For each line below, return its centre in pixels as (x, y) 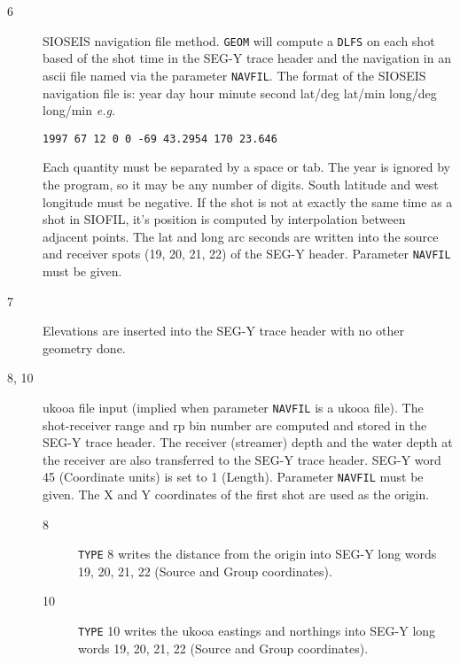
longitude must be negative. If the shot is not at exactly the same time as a (248, 201)
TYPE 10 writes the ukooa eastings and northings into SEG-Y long (257, 631)
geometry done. (84, 347)
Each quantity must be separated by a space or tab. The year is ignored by (246, 167)
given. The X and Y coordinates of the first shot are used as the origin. (236, 494)
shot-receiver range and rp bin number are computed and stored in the (235, 425)
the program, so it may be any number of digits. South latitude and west (241, 184)
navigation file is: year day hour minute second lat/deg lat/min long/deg (240, 93)
